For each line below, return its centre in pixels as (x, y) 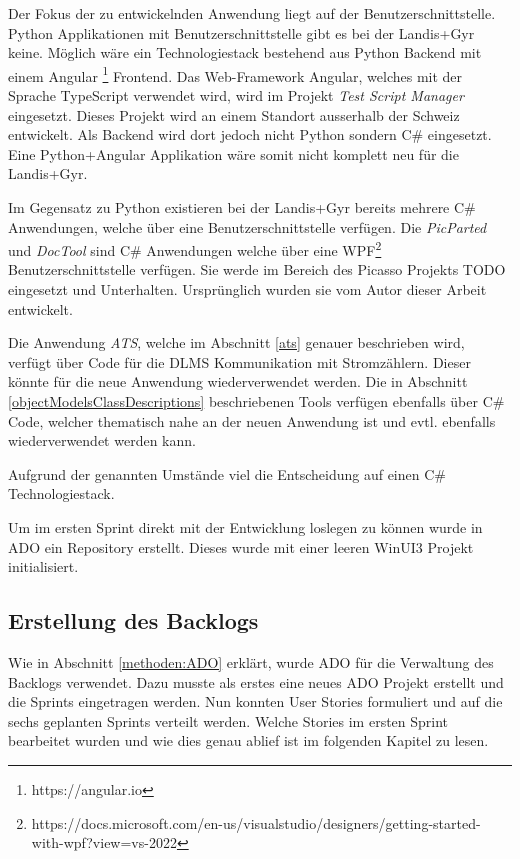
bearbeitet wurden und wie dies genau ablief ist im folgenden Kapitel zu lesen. (248, 740)
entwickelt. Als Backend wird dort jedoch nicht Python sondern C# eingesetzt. (250, 134)
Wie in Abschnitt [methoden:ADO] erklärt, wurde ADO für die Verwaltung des (251, 661)
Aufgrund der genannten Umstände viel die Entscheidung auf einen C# (227, 473)
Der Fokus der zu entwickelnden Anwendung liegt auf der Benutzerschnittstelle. (252, 13)
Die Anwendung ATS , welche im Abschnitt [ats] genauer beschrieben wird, (236, 342)
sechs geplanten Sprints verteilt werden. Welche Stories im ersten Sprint (228, 720)
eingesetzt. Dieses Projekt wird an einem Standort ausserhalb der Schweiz (234, 114)
